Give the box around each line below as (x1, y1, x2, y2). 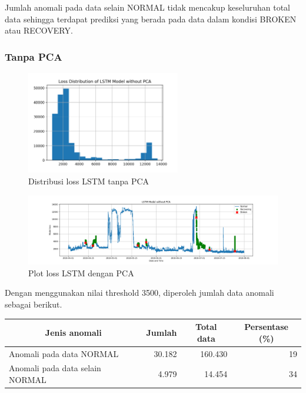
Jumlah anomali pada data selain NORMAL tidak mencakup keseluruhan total (5, 1, 290, 13)
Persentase (244, 321, 288, 333)
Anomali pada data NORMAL (9, 347, 119, 359)
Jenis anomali (45, 326, 102, 338)
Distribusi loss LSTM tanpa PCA (28, 175, 149, 187)
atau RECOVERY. (5, 24, 73, 37)
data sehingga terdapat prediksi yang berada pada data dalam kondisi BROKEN (5, 12, 297, 25)
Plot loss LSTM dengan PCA (28, 266, 134, 279)
